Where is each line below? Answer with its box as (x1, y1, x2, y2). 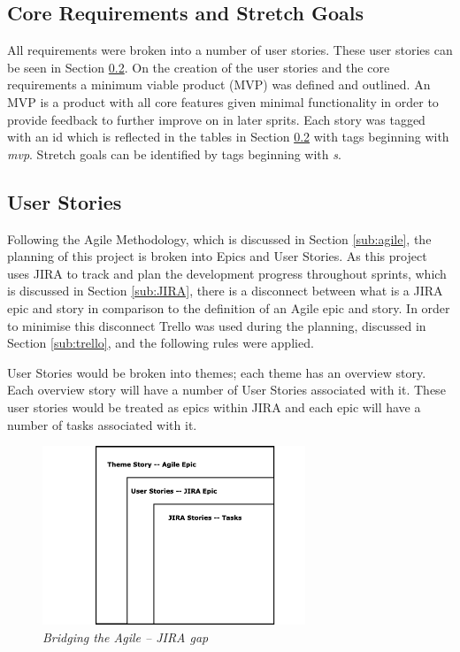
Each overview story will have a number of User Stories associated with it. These (7, 380, 446, 399)
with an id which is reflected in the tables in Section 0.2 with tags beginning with (7, 127, 449, 146)
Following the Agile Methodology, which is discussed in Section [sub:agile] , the (7, 229, 432, 248)
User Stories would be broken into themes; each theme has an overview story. (7, 363, 426, 381)
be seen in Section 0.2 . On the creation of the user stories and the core (7, 58, 390, 76)
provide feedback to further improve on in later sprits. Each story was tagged (7, 110, 425, 128)
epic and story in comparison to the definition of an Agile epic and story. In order (7, 298, 450, 317)
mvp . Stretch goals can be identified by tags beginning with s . (7, 144, 341, 163)
